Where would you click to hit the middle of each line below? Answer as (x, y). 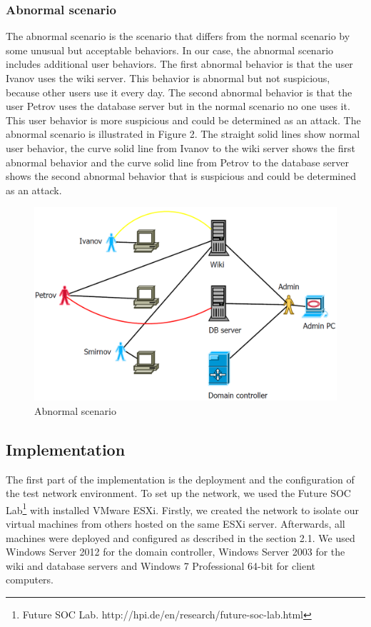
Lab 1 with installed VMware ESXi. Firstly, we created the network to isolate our (182, 508)
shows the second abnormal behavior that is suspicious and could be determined (181, 176)
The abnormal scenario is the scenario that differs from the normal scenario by (178, 36)
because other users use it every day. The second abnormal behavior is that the (179, 92)
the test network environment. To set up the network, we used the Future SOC (178, 493)
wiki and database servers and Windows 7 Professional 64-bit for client (161, 565)
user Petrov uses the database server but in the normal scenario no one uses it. (178, 106)
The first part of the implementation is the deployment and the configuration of (180, 479)
